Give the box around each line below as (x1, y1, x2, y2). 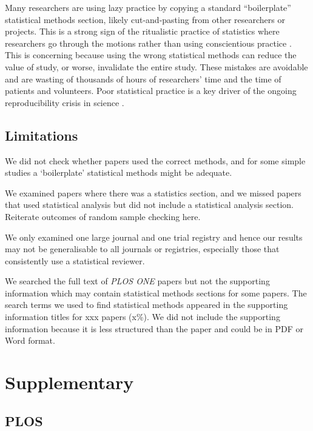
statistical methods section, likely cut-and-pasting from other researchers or (5, 13, 285, 25)
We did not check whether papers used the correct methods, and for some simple (5, 154, 306, 167)
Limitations (5, 125, 78, 144)
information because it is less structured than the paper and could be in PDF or (5, 322, 303, 335)
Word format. (5, 334, 55, 347)
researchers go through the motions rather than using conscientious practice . (5, 36, 292, 49)
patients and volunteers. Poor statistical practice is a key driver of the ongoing (5, 84, 297, 97)
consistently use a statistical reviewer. (5, 254, 145, 267)
